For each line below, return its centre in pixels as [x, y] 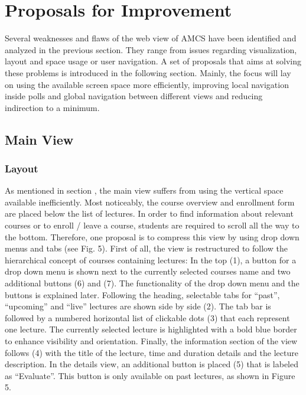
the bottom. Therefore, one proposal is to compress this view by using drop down [152, 236]
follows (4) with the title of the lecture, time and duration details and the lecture [152, 352]
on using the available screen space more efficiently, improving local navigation [147, 84]
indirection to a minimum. [52, 107]
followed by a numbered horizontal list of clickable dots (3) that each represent [147, 317]
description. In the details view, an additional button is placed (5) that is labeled [152, 364]
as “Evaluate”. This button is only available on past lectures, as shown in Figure [150, 375]
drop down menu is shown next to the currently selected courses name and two [148, 271]
